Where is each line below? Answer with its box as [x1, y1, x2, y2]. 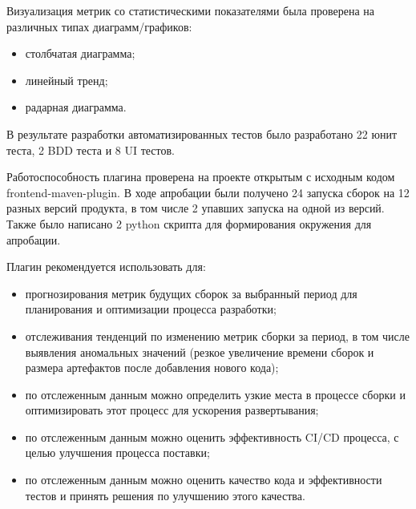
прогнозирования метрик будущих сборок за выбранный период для [25, 285, 357, 301]
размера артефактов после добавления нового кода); [25, 359, 279, 376]
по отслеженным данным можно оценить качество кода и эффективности [25, 471, 382, 488]
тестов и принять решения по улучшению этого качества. [25, 487, 305, 503]
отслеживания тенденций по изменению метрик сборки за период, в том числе [25, 327, 410, 344]
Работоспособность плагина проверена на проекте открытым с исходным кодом [6, 168, 395, 185]
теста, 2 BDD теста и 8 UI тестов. [6, 141, 176, 158]
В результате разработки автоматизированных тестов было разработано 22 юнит [6, 125, 398, 142]
